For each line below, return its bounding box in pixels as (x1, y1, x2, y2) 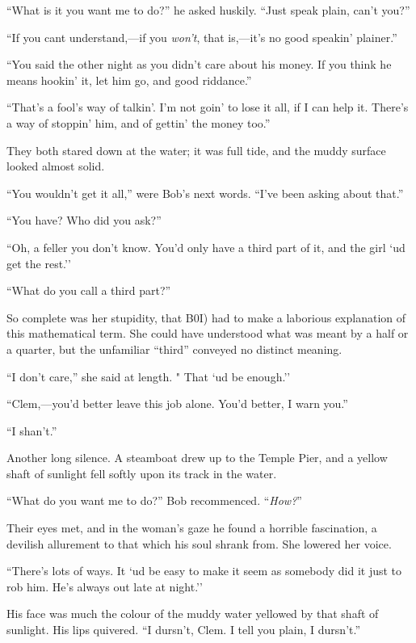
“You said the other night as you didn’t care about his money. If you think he (6, 56, 392, 73)
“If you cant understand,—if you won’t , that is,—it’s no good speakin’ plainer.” (6, 28, 397, 45)
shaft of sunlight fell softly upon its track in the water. (6, 464, 277, 481)
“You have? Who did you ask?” (6, 212, 162, 229)
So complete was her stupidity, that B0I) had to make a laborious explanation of (6, 309, 406, 326)
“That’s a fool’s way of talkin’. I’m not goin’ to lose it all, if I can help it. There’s (6, 99, 409, 116)
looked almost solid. (6, 158, 105, 174)
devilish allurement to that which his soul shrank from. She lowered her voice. (6, 535, 392, 552)
